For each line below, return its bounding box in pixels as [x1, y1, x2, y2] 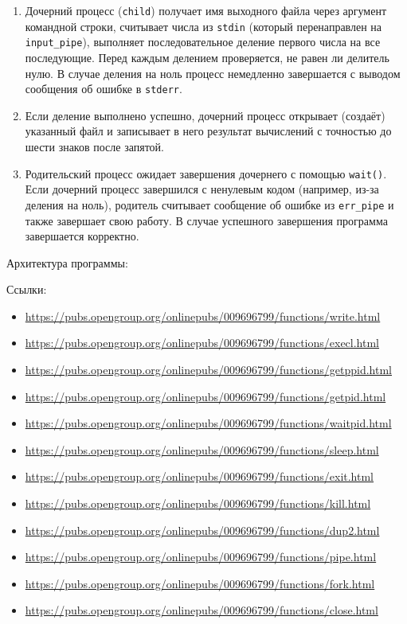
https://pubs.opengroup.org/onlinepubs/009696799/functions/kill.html [25, 495, 371, 512]
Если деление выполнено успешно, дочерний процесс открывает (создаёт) [25, 107, 385, 123]
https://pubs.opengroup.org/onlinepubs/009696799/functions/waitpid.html [25, 415, 392, 431]
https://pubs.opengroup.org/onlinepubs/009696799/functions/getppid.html [25, 361, 392, 378]
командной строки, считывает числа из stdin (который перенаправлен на [25, 18, 382, 34]
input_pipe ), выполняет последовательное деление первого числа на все [25, 33, 381, 50]
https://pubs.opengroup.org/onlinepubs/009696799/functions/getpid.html [25, 388, 386, 404]
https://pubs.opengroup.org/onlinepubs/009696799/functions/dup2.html [25, 521, 380, 538]
